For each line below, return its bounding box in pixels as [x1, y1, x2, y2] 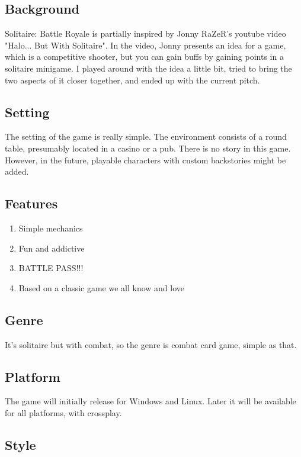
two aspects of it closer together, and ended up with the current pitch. [5, 73, 260, 86]
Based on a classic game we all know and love [18, 281, 184, 294]
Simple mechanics [18, 221, 83, 234]
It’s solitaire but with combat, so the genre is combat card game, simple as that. [5, 338, 297, 350]
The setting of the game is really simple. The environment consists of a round [5, 130, 287, 143]
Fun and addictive [18, 242, 85, 254]
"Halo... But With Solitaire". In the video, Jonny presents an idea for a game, [5, 38, 286, 51]
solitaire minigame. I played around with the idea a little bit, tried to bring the [5, 62, 292, 74]
